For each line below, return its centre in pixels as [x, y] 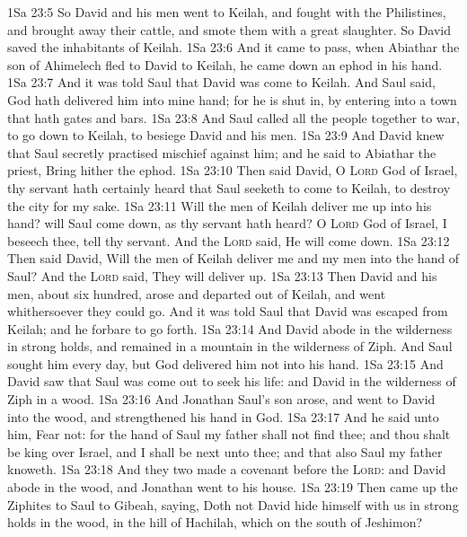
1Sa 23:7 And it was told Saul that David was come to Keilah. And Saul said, [221, 82]
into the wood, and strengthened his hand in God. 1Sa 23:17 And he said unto [223, 416]
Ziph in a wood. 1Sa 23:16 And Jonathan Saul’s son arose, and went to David [221, 399]
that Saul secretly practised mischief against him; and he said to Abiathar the [222, 152]
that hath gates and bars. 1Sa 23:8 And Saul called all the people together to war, [233, 117]
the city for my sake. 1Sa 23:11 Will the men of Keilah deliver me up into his [220, 205]
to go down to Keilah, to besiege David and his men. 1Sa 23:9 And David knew [226, 135]
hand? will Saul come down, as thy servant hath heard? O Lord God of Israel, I [227, 223]
